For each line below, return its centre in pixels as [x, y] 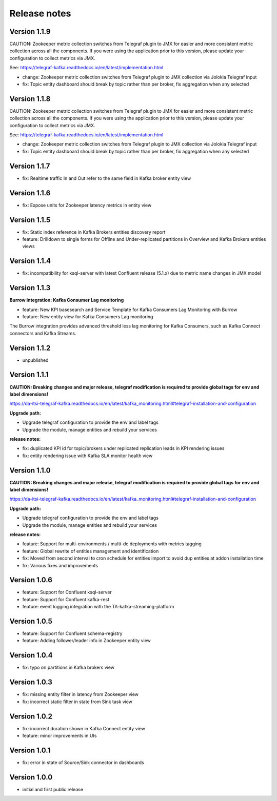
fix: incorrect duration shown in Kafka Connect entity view [84, 728]
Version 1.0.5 [31, 621]
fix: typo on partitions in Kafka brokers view [68, 667]
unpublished [35, 360]
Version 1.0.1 [30, 750]
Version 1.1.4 [30, 261]
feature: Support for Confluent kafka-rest [66, 599]
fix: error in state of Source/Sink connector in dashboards [83, 762]
